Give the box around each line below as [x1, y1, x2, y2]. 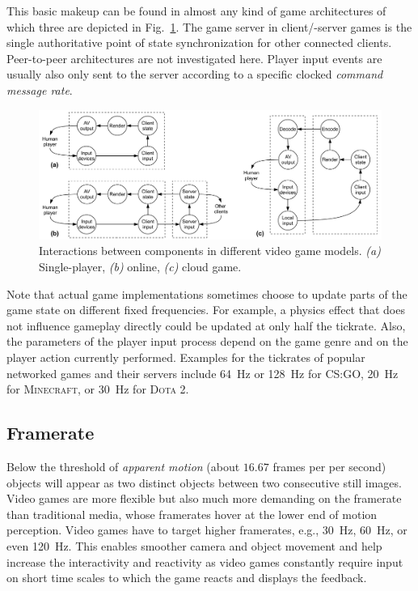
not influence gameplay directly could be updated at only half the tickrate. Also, [6, 317, 406, 334]
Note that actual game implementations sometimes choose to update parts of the [6, 285, 407, 302]
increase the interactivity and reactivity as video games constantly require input [6, 553, 403, 570]
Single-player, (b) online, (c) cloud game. [39, 257, 242, 274]
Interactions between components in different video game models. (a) [39, 242, 381, 259]
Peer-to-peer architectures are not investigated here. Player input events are [6, 49, 382, 66]
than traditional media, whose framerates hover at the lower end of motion [6, 505, 378, 522]
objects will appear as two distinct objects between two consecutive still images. [6, 474, 402, 491]
